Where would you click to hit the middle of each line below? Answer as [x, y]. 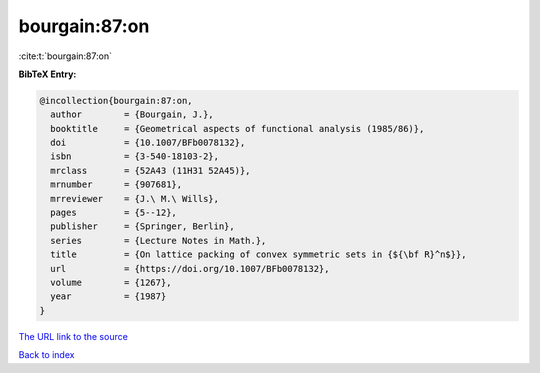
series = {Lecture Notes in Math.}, [158, 240]
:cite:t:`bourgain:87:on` [65, 56]
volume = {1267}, [111, 282]
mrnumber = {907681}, [116, 184]
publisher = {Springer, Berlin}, [142, 226]
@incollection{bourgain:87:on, [116, 100]
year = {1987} [108, 296]
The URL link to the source [73, 336]
